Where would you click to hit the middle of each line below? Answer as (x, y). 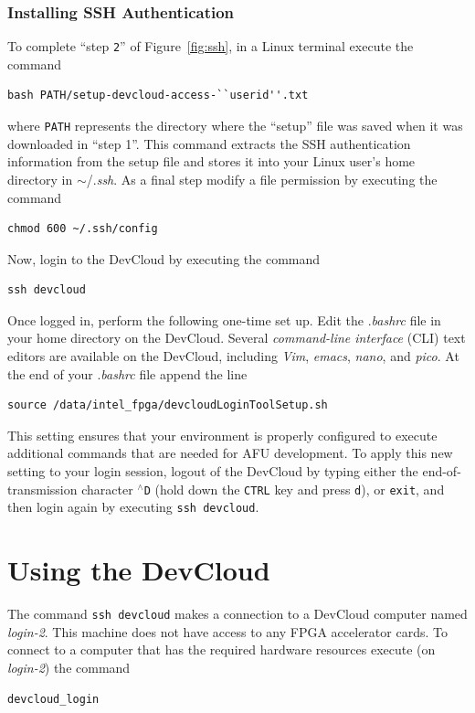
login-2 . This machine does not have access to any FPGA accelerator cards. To (227, 631)
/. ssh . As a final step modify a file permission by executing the (262, 179)
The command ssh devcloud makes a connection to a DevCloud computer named (237, 614)
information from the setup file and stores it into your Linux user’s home (211, 161)
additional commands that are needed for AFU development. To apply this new (230, 453)
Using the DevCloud (139, 570)
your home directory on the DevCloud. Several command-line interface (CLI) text (237, 338)
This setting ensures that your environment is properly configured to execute (222, 435)
